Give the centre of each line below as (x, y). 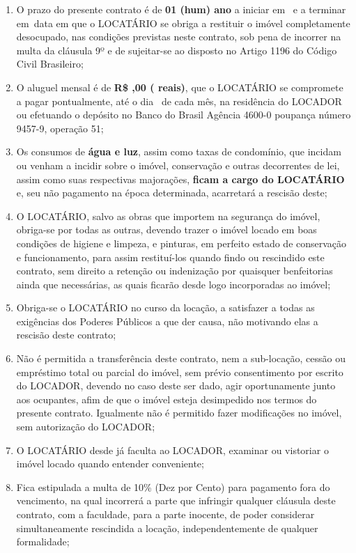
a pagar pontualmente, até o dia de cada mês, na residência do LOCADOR (179, 101)
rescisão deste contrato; (66, 335)
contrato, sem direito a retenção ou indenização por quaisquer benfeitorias (175, 271)
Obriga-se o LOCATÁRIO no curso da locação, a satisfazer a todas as (165, 307)
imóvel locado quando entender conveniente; (110, 464)
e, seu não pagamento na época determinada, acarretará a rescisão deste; (172, 193)
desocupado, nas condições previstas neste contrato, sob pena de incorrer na (179, 37)
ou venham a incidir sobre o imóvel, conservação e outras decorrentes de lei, (178, 165)
